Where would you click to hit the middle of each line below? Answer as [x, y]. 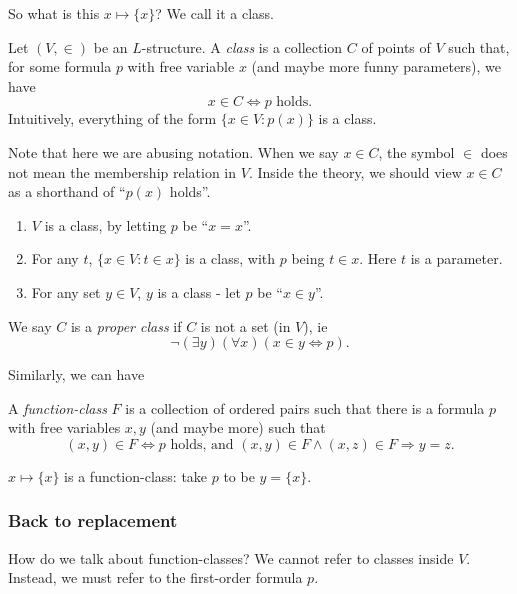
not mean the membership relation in [122, 171]
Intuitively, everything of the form [112, 118]
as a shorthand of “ [67, 191]
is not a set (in [245, 325]
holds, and [202, 444]
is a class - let [199, 291]
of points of [396, 46]
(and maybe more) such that [238, 427]
